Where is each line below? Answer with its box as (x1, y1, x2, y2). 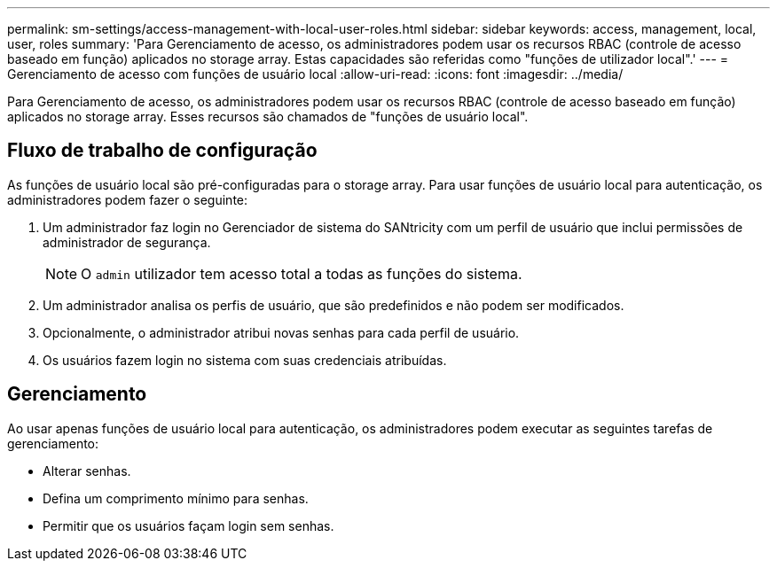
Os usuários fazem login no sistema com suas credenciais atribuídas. (43, 352, 447, 368)
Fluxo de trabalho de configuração (7, 139, 318, 162)
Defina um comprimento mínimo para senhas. (43, 490, 309, 506)
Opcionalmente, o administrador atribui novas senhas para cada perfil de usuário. (43, 324, 520, 340)
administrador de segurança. (43, 234, 211, 250)
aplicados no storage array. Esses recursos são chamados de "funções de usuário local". (7, 109, 529, 124)
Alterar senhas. (43, 463, 131, 479)
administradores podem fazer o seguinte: (7, 191, 248, 207)
